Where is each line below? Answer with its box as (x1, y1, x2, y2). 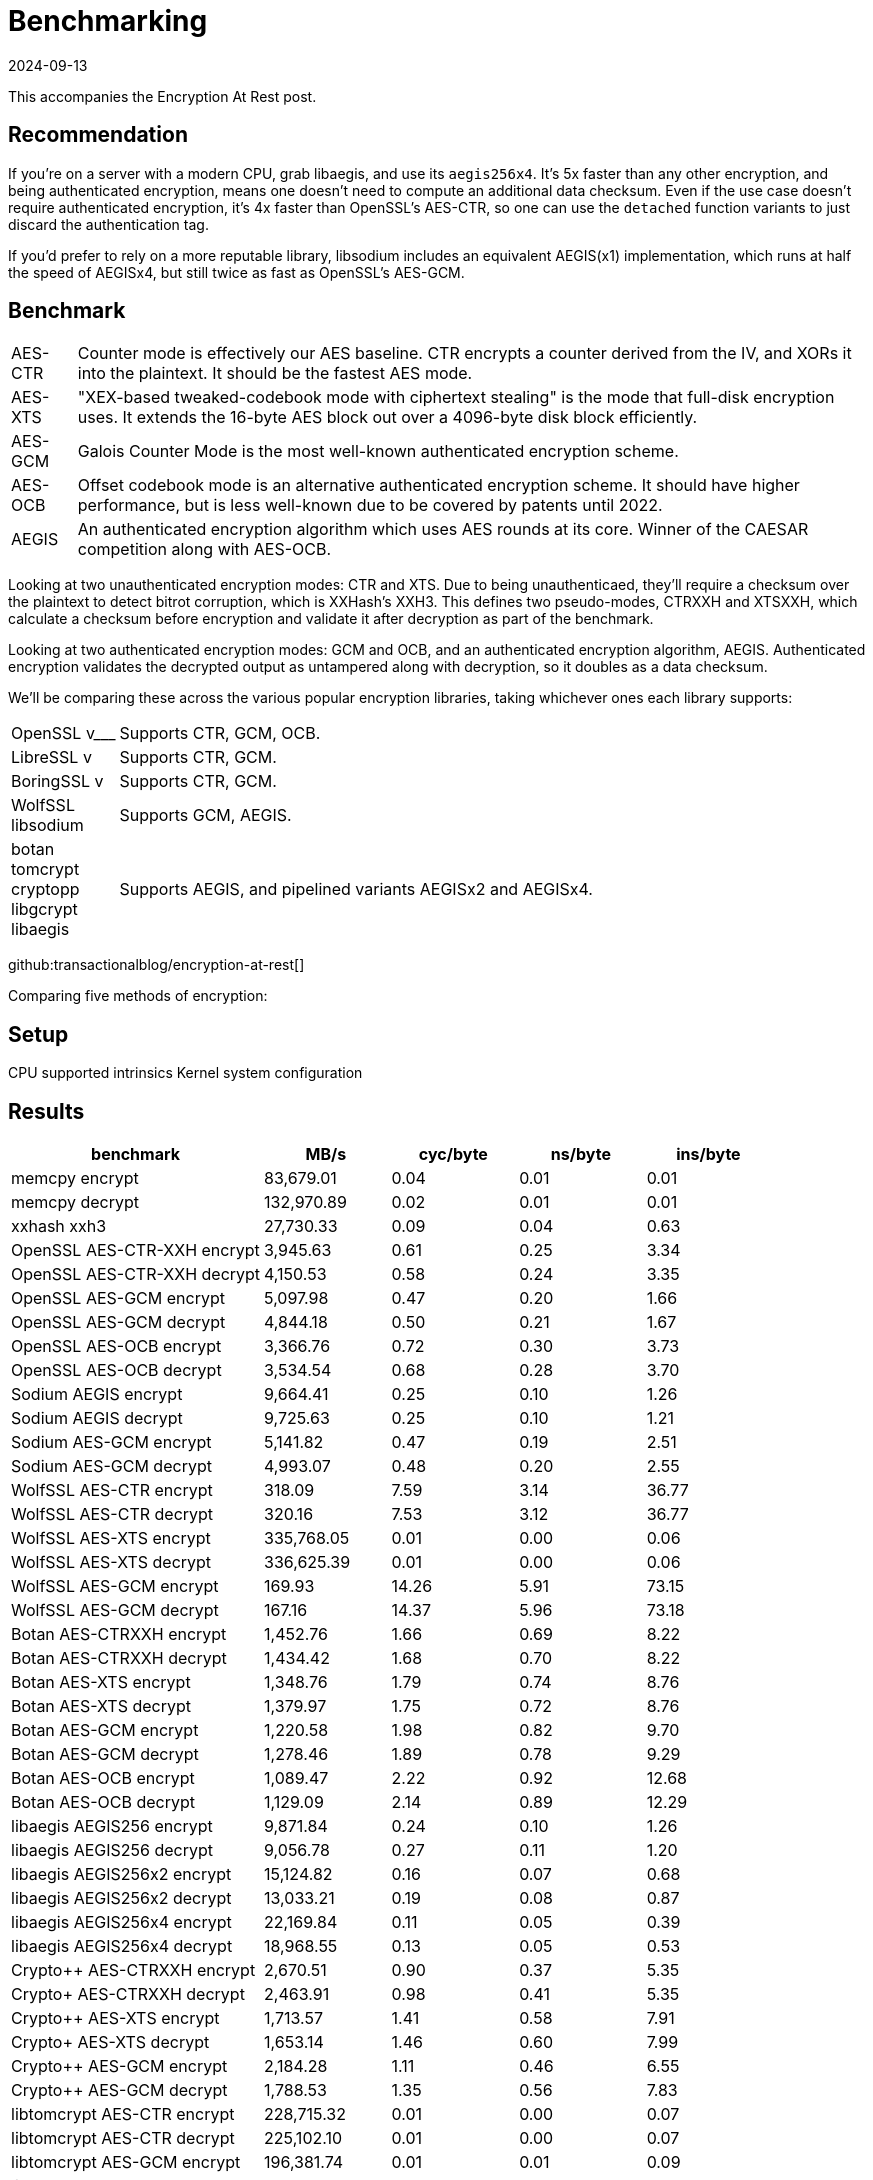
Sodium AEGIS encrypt (11, 1384, 183, 1405)
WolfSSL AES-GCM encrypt (11, 1576, 219, 1597)
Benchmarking (8, 4, 208, 38)
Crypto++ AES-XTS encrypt (11, 2008, 220, 2029)
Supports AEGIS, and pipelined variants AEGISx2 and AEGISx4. (119, 879, 593, 900)
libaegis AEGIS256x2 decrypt (11, 1888, 232, 1909)
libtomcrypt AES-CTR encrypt (11, 2104, 235, 2125)
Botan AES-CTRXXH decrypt (11, 1648, 227, 1669)
